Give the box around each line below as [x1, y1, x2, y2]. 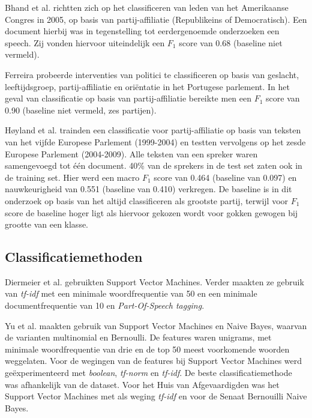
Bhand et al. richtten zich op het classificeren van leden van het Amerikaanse [5, 1, 289, 13]
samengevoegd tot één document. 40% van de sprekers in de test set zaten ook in [5, 159, 302, 172]
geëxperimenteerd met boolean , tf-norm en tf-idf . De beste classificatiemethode [5, 366, 292, 379]
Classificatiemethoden [5, 247, 143, 266]
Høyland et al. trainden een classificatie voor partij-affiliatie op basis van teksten [5, 124, 301, 136]
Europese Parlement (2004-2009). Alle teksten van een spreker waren [5, 147, 258, 160]
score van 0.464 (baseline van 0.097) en [154, 171, 297, 183]
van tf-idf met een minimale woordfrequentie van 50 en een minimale [5, 287, 257, 300]
